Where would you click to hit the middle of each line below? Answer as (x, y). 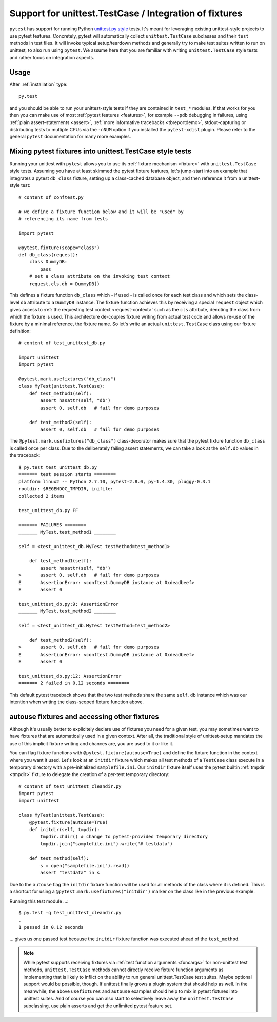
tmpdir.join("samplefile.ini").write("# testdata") (106, 844)
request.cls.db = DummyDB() (64, 284)
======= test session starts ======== (67, 474)
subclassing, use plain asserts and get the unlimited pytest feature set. (98, 1006)
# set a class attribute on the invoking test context (100, 276)
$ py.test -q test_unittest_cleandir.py (70, 913)
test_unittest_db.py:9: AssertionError (69, 604)
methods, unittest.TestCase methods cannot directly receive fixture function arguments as (123, 970)
